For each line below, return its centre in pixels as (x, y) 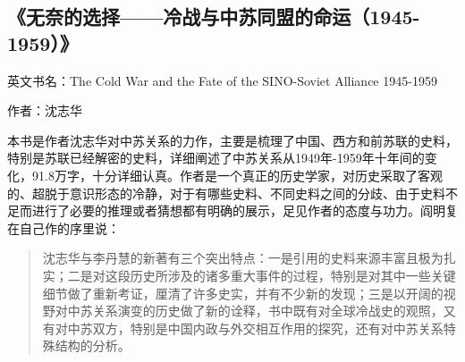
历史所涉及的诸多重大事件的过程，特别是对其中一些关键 (293, 275)
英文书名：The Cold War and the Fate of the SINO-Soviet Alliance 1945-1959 (222, 80)
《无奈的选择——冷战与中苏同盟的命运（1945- (214, 17)
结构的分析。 (93, 345)
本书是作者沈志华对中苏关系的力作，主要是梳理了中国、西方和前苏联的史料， (232, 140)
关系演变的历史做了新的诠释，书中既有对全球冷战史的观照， (268, 311)
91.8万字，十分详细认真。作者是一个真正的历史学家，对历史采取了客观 (237, 175)
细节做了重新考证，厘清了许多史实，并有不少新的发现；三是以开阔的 (243, 293)
